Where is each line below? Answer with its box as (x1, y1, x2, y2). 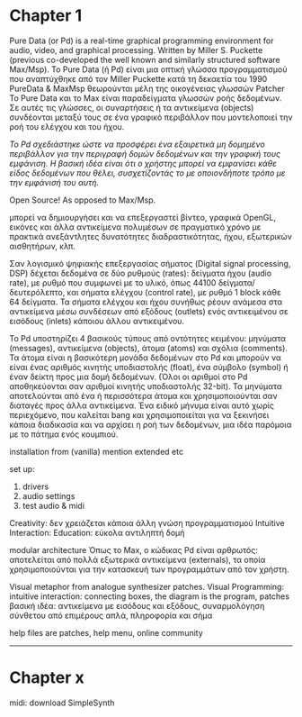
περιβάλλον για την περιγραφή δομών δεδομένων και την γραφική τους (9, 148, 281, 159)
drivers (22, 481, 49, 492)
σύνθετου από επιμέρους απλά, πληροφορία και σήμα (9, 610, 213, 621)
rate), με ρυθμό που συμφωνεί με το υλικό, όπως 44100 (9, 277, 217, 288)
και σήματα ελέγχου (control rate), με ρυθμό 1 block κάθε (67, 286, 281, 297)
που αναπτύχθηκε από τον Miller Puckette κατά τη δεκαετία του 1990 (9, 73, 268, 84)
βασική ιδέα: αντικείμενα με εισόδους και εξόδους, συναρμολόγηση (9, 600, 265, 611)
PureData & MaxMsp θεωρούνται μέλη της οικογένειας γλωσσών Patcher (9, 83, 285, 94)
